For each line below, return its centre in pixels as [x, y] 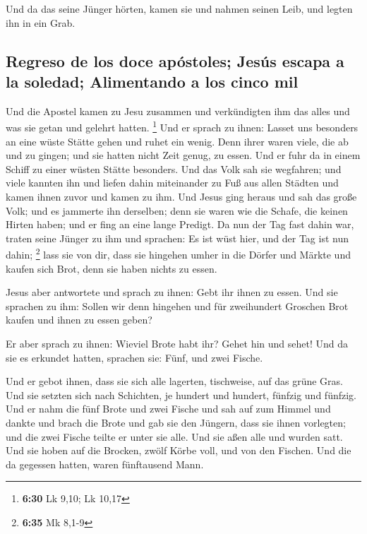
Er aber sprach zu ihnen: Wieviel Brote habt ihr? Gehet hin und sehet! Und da [177, 343]
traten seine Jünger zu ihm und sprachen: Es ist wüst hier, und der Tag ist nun [178, 238]
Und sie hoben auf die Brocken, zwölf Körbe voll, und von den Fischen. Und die [179, 450]
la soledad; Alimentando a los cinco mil [152, 81]
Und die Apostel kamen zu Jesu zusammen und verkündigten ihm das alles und [178, 111]
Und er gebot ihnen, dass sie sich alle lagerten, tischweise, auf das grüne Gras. [175, 381]
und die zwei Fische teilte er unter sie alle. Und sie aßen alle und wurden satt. [174, 436]
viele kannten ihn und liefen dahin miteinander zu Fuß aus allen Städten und [172, 183]
